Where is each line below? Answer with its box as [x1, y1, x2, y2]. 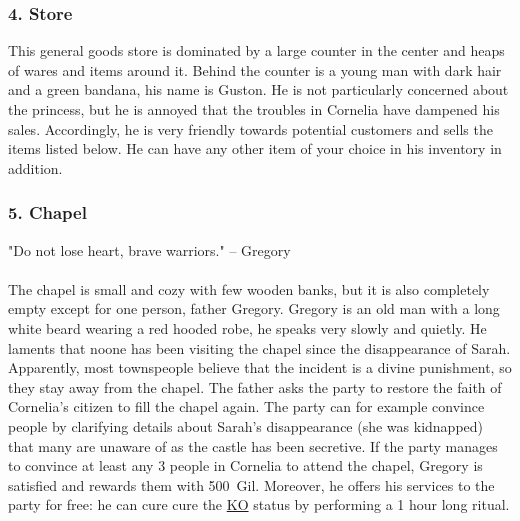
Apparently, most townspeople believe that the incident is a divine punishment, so [8, 357, 512, 378]
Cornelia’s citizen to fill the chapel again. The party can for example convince [8, 396, 485, 417]
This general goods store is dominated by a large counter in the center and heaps [8, 40, 505, 61]
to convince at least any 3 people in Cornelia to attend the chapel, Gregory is [8, 455, 483, 476]
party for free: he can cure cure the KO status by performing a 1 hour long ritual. [8, 494, 510, 515]
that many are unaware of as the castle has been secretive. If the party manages [8, 435, 498, 456]
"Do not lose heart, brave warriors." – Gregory [8, 239, 291, 260]
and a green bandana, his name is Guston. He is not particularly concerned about [8, 79, 509, 100]
